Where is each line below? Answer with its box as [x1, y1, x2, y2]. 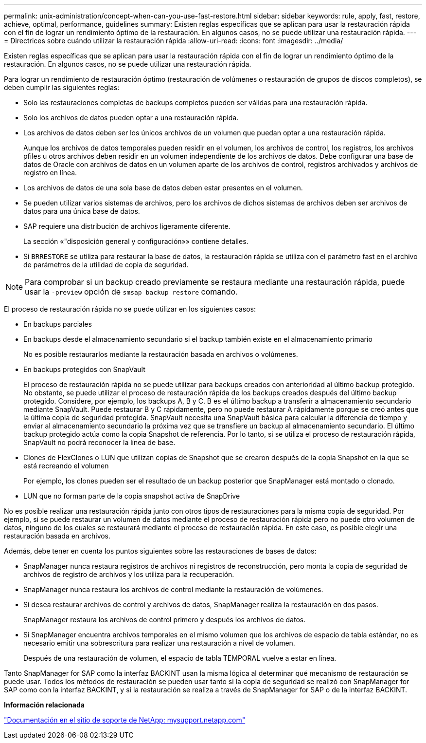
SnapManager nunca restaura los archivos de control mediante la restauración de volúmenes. [23, 585, 323, 594]
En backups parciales [23, 320, 92, 328]
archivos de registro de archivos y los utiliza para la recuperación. [23, 570, 234, 578]
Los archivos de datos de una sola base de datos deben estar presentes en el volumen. [23, 184, 303, 192]
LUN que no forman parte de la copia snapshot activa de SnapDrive [23, 492, 240, 500]
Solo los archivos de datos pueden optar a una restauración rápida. [23, 113, 239, 122]
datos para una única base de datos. [23, 207, 140, 215]
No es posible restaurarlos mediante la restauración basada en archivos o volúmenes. [23, 350, 298, 358]
